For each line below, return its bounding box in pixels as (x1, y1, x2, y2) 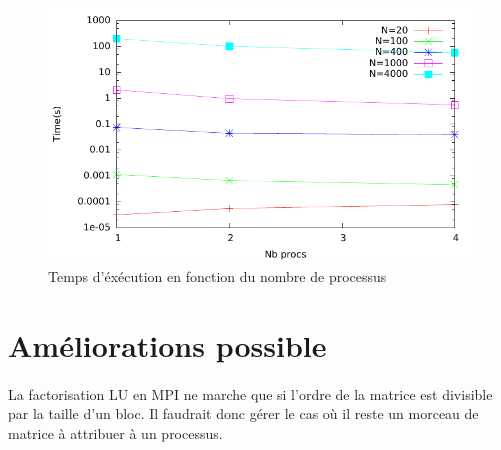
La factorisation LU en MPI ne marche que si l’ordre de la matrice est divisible (8, 383, 493, 404)
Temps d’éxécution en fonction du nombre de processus (48, 265, 387, 286)
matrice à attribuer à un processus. (8, 422, 223, 443)
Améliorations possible (8, 324, 327, 365)
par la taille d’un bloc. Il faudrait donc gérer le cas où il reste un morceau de (8, 403, 479, 424)
